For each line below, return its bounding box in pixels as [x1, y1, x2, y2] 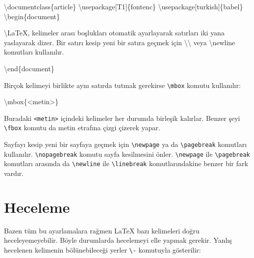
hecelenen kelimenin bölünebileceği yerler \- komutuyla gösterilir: [4, 245, 201, 255]
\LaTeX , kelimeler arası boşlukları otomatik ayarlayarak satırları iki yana [4, 28, 225, 38]
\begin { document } [4, 11, 60, 21]
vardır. [4, 168, 24, 178]
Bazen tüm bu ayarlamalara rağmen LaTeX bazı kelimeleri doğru [4, 225, 200, 235]
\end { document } [4, 63, 54, 73]
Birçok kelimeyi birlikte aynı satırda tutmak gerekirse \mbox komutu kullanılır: [4, 80, 241, 90]
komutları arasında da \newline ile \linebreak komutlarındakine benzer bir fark [4, 158, 248, 169]
